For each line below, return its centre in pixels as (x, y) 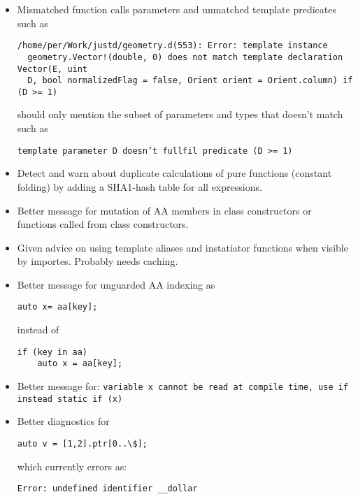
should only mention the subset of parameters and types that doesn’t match (180, 114)
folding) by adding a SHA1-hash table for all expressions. (139, 186)
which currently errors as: (72, 466)
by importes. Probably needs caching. (98, 261)
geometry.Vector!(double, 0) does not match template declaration (185, 57)
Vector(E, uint (52, 69)
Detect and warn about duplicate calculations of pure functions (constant (174, 173)
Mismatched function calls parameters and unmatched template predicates (177, 9)
